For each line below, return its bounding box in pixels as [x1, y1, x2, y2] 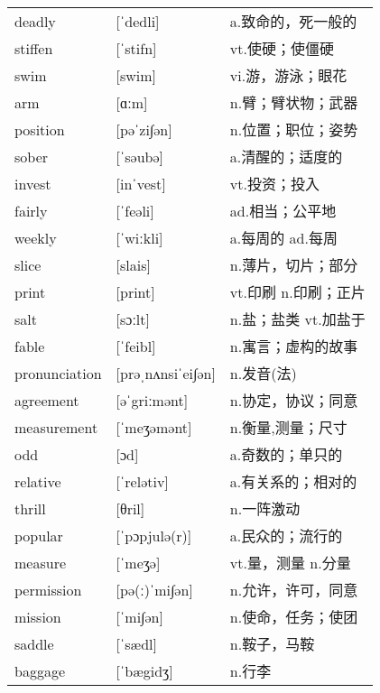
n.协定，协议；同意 [229, 390, 358, 411]
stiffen [14, 37, 53, 59]
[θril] [116, 497, 145, 519]
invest [14, 172, 51, 194]
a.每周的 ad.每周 [229, 227, 338, 249]
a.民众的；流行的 [229, 525, 343, 547]
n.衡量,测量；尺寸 [229, 417, 348, 439]
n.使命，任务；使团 [229, 606, 358, 628]
